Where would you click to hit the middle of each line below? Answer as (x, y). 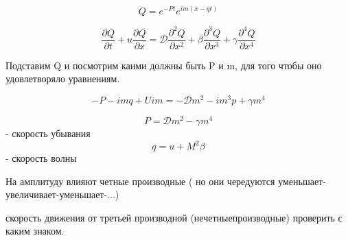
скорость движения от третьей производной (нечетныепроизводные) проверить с (174, 217)
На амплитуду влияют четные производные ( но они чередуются (140, 181)
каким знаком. (35, 231)
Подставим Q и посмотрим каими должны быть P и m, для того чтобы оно (164, 65)
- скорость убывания (48, 133)
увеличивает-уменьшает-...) (62, 194)
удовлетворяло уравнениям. (63, 79)
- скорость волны (41, 158)
